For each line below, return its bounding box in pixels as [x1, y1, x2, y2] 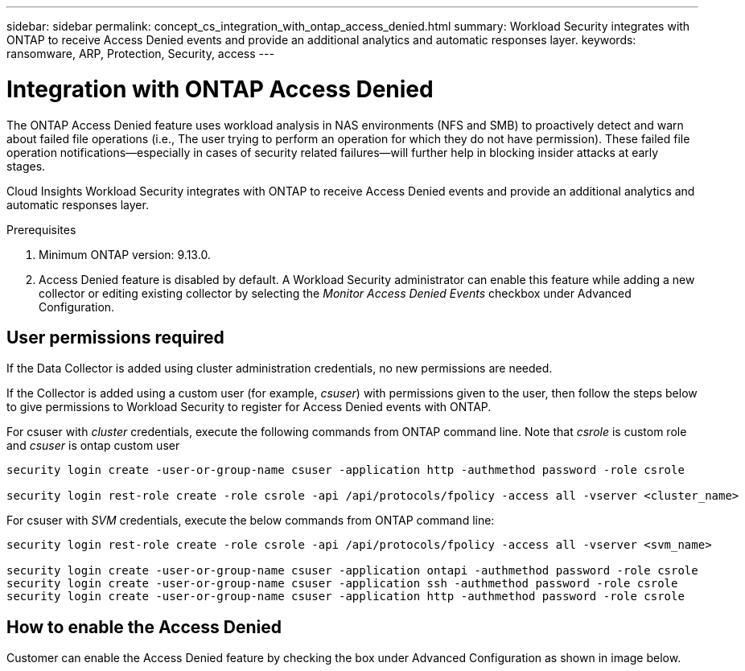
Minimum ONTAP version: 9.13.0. [39, 247, 211, 261]
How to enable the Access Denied [6, 616, 282, 637]
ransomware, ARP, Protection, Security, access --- [6, 47, 274, 60]
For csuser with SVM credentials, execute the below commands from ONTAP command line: [6, 513, 495, 528]
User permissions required [6, 327, 224, 348]
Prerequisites [6, 222, 76, 237]
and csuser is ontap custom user [6, 438, 180, 453]
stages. [6, 158, 46, 173]
